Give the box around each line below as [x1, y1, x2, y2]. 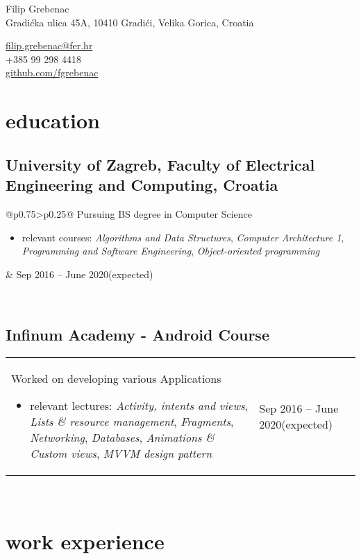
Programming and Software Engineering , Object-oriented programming [22, 243, 320, 258]
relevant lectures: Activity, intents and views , [30, 397, 249, 414]
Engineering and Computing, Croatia [6, 174, 278, 196]
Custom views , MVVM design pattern [30, 445, 212, 462]
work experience [6, 526, 165, 555]
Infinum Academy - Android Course [6, 324, 269, 345]
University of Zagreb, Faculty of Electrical [6, 153, 315, 175]
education [6, 106, 100, 135]
